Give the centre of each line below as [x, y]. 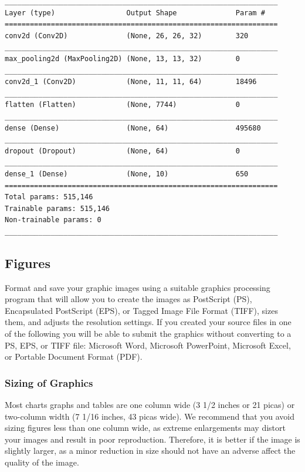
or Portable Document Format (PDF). [74, 356]
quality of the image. [42, 462]
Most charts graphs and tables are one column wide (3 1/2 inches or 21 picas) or [150, 405]
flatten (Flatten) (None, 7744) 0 [122, 105]
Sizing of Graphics [49, 382]
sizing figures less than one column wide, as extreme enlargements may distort [145, 428]
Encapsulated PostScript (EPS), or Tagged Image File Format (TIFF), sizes [141, 310]
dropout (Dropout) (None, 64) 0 [122, 151]
